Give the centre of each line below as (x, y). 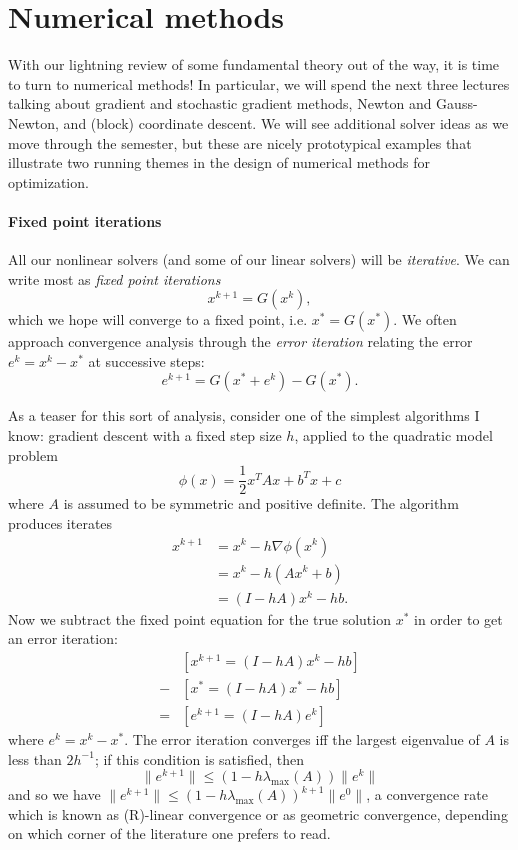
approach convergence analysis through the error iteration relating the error (240, 341)
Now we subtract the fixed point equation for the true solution (199, 618)
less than (35, 758)
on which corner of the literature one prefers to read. (169, 833)
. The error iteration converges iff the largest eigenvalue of (302, 738)
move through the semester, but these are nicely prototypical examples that (240, 142)
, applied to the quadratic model (393, 435)
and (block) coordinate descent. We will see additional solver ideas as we (286, 122)
